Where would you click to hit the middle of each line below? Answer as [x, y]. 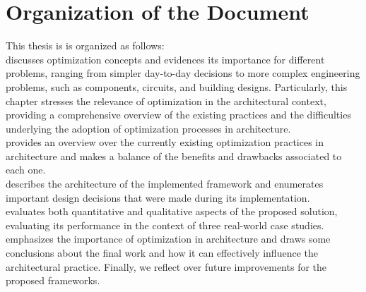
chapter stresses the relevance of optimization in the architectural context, [166, 101]
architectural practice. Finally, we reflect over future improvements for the [166, 266]
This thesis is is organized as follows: [85, 45]
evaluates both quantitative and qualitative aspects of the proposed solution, [172, 211]
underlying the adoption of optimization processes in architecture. [148, 128]
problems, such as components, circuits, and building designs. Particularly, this [177, 86]
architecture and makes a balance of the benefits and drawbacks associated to [174, 156]
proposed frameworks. [53, 280]
